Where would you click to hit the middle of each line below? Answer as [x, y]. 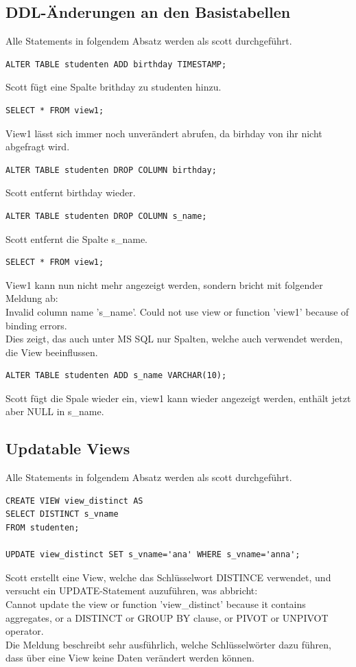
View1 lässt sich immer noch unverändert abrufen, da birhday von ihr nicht [164, 133]
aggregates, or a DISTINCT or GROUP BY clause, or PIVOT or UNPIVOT [167, 617]
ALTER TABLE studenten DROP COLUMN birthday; [111, 170]
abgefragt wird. [38, 147]
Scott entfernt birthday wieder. [71, 192]
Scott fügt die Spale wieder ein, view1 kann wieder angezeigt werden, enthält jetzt [178, 398]
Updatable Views [68, 448]
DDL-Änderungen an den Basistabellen [148, 12]
